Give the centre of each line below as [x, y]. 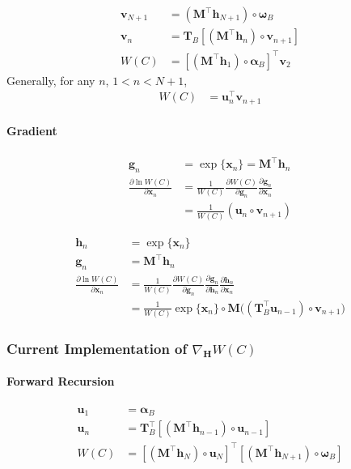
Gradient [32, 131]
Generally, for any [51, 80]
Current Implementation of [97, 348]
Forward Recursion [61, 381]
